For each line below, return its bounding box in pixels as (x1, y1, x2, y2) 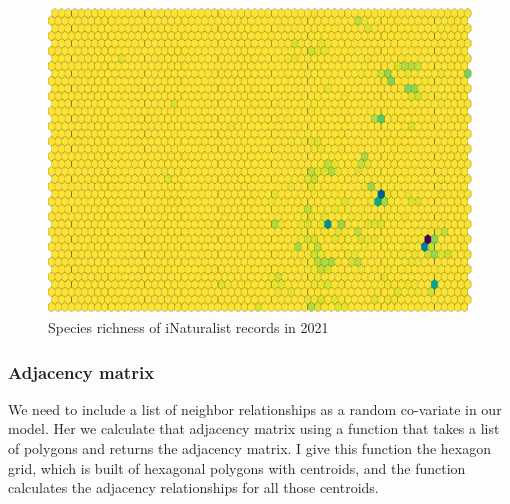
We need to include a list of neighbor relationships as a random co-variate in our (8, 398, 502, 419)
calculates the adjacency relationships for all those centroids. (8, 477, 379, 498)
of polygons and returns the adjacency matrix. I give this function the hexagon (8, 438, 491, 459)
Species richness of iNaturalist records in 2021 (48, 317, 329, 338)
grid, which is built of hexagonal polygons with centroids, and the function (8, 457, 466, 478)
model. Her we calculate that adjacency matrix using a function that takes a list (8, 418, 500, 439)
